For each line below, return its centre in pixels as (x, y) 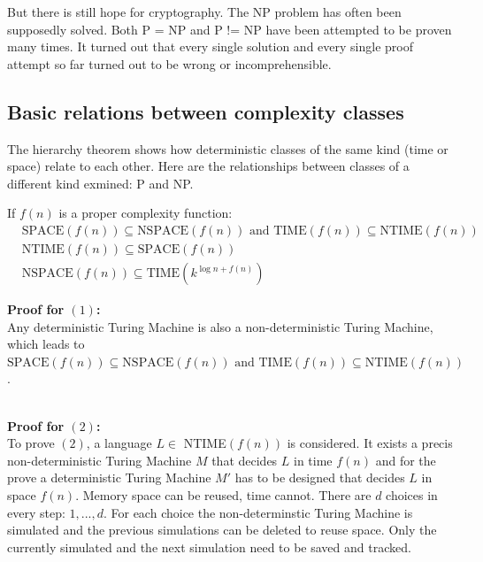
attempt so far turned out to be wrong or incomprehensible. (169, 63)
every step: (36, 512)
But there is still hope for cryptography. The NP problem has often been (204, 12)
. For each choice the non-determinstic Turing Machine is (258, 512)
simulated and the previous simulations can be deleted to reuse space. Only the (222, 530)
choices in (412, 494)
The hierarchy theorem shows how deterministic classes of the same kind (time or (228, 148)
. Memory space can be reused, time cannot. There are (223, 494)
